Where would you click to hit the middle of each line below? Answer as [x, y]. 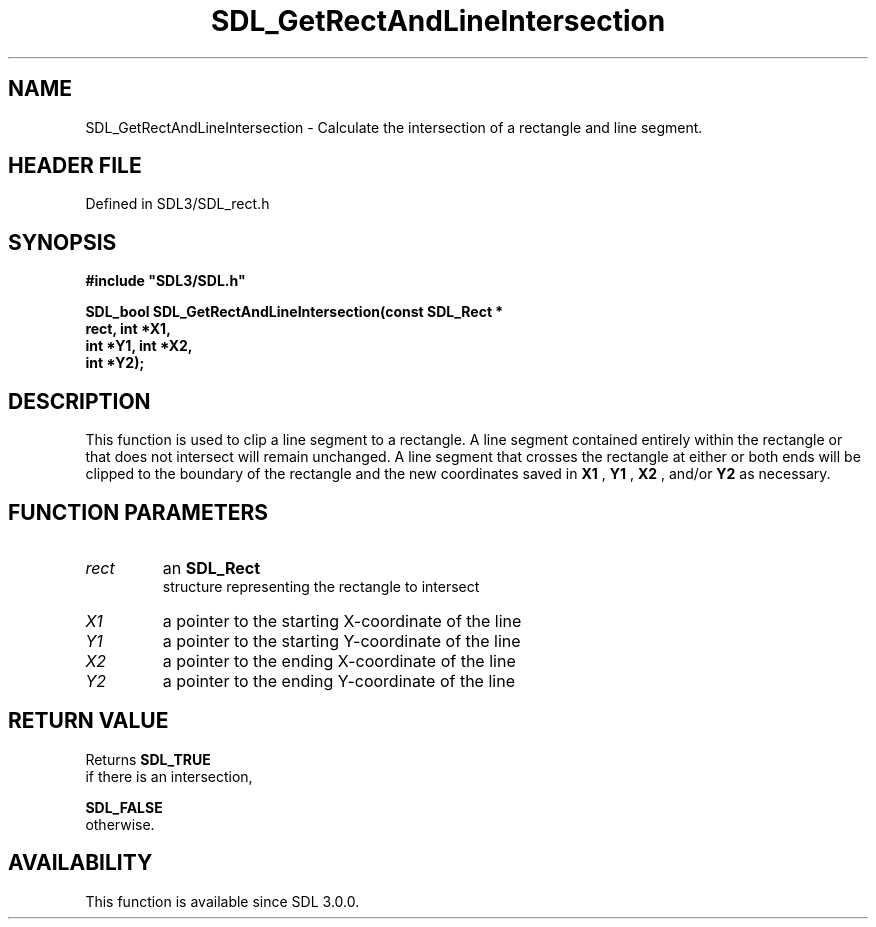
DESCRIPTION [79, 401]
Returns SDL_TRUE [148, 759]
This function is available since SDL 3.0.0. [222, 901]
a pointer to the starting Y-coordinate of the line [341, 640]
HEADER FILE [75, 166]
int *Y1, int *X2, [139, 346]
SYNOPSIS [62, 242]
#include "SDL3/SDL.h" [165, 281]
